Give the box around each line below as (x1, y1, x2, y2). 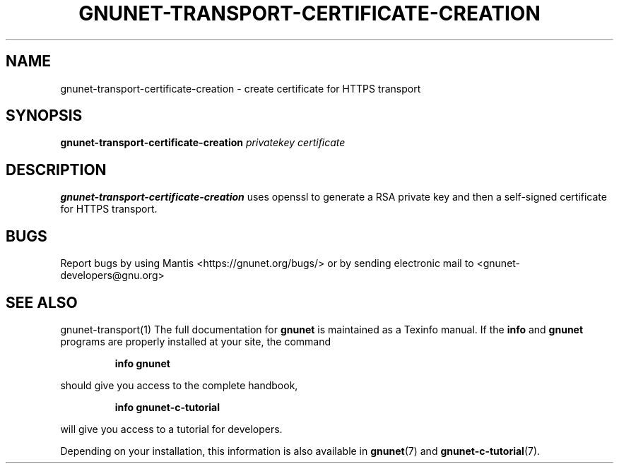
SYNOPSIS (6, 107, 83, 125)
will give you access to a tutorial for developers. (60, 422, 283, 435)
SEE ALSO (6, 293, 78, 311)
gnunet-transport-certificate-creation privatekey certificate (60, 136, 346, 149)
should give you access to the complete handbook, (60, 379, 298, 391)
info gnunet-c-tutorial (114, 400, 220, 413)
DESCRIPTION (6, 160, 107, 179)
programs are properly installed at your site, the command (60, 335, 331, 348)
